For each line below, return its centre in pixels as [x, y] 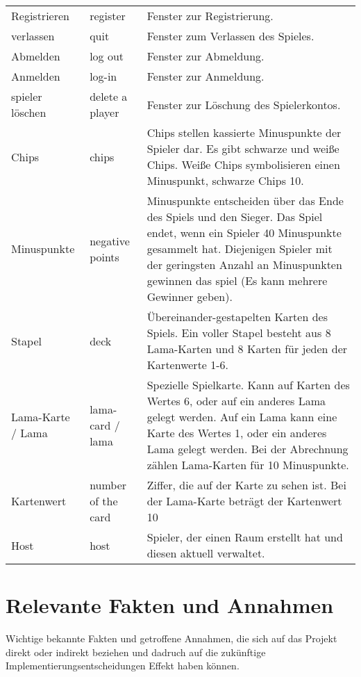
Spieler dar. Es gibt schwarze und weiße [243, 148]
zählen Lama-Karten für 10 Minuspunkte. [248, 465]
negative [110, 240]
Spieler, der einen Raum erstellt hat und [245, 537]
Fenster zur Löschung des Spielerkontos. [244, 104]
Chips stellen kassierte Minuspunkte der [244, 132]
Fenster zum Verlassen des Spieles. [230, 36]
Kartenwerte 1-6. [188, 365]
